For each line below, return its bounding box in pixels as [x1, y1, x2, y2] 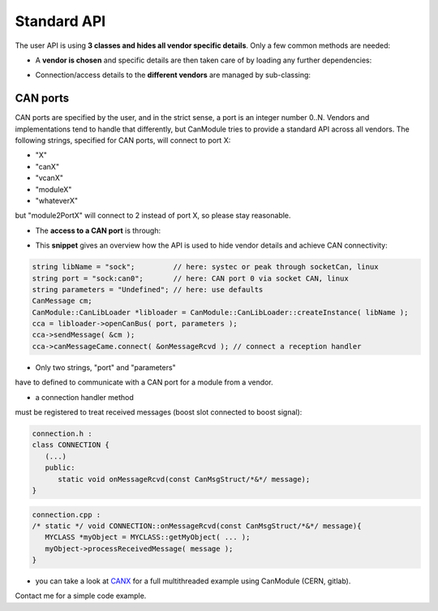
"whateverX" [35, 196, 79, 205]
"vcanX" [35, 173, 64, 183]
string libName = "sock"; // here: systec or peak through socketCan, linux [32, 262, 379, 272]
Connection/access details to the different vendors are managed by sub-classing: [35, 70, 311, 80]
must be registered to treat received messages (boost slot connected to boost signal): [15, 407, 303, 417]
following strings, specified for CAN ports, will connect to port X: [15, 136, 231, 145]
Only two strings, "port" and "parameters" [35, 362, 176, 372]
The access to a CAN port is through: [35, 226, 161, 235]
